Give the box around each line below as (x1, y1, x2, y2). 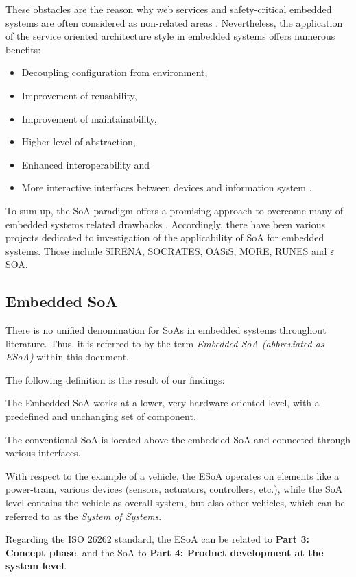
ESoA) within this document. (5, 349, 129, 364)
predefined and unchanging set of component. (5, 409, 196, 423)
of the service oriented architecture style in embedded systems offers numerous (5, 29, 335, 43)
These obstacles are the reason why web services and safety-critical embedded (5, 2, 332, 16)
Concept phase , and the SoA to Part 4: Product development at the (5, 545, 324, 559)
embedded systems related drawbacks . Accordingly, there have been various (5, 217, 326, 231)
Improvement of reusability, (21, 88, 137, 102)
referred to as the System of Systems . (5, 508, 162, 523)
